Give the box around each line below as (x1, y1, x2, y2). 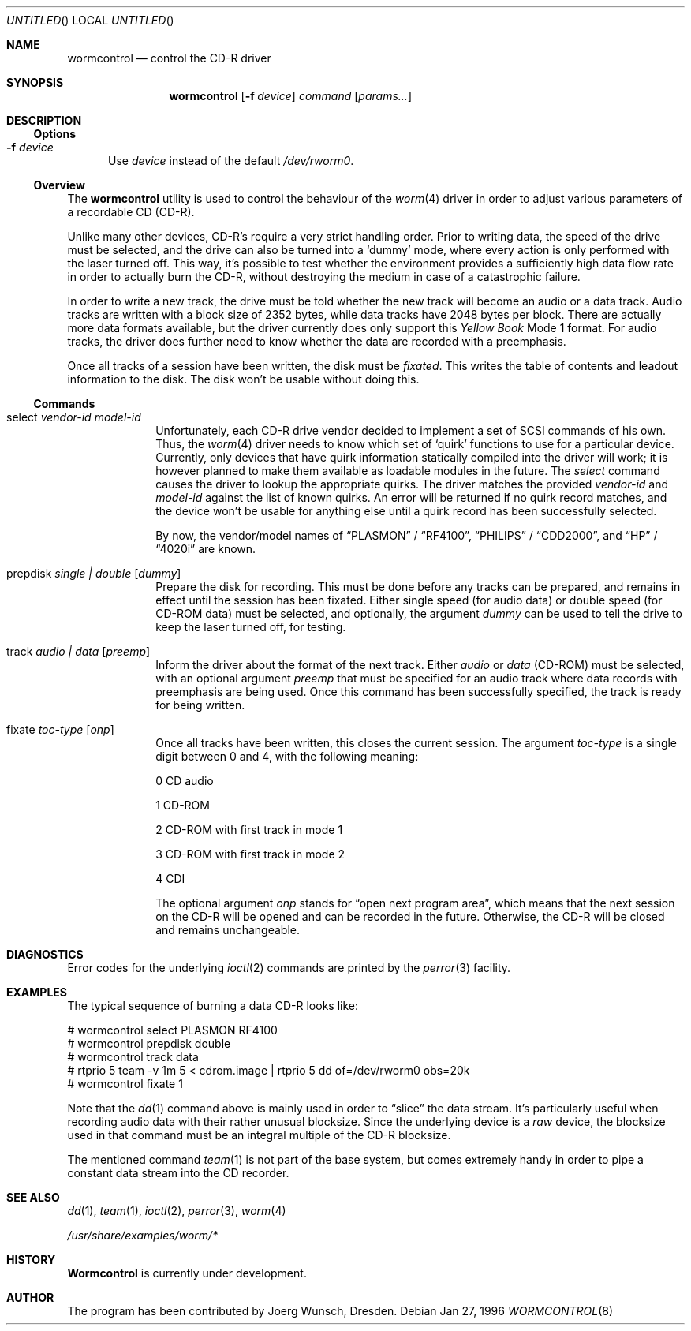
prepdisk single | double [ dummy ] (6, 566, 181, 580)
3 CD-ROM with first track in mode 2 (155, 847, 345, 861)
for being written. (155, 698, 245, 712)
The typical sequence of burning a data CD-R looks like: (67, 999, 358, 1012)
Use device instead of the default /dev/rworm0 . (108, 154, 354, 167)
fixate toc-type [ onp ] (6, 723, 114, 736)
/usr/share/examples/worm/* (67, 1228, 219, 1242)
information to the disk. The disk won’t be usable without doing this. (67, 372, 420, 386)
